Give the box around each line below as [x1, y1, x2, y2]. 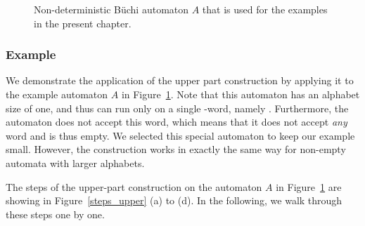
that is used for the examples [202, 2, 328, 16]
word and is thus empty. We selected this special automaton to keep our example [6, 128, 355, 142]
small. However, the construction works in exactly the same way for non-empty [6, 142, 346, 157]
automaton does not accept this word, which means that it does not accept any [6, 114, 347, 129]
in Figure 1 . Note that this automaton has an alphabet [121, 87, 360, 101]
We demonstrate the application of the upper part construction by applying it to [6, 73, 354, 88]
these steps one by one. [6, 206, 105, 221]
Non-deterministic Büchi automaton [34, 2, 189, 16]
